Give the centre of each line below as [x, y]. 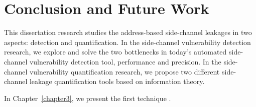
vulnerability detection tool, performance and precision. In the [125, 61]
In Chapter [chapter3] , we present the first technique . [88, 98]
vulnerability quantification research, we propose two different [124, 71]
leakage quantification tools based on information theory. [117, 81]
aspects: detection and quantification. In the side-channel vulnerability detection [127, 42]
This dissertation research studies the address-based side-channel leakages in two [128, 32]
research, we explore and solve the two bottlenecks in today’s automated [115, 52]
